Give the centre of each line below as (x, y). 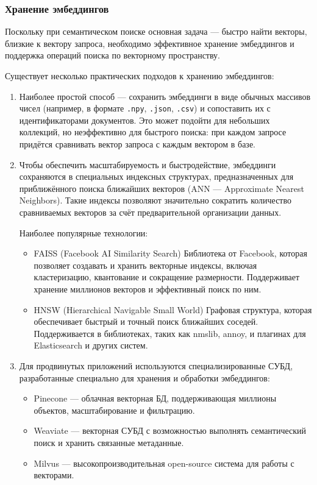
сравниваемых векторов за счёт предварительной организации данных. (150, 212)
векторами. (54, 475)
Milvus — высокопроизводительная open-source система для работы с (164, 463)
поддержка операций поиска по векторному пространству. (113, 55)
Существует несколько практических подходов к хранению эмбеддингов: (140, 76)
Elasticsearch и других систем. (91, 345)
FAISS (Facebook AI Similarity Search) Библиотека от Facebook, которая (170, 253)
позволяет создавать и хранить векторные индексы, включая (145, 265)
